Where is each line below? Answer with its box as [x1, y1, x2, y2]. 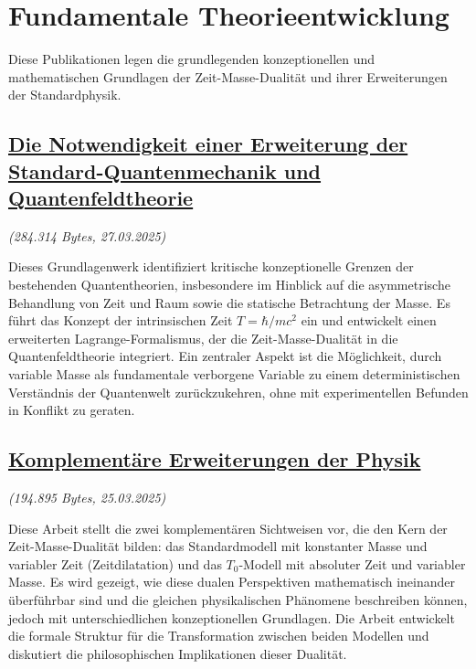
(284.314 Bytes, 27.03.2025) [8, 226, 166, 245]
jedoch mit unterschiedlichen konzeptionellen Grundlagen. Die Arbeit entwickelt [8, 608, 455, 627]
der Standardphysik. [8, 85, 122, 104]
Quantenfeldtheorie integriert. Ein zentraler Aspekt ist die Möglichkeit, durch [8, 346, 442, 366]
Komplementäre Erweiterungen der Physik [8, 445, 421, 473]
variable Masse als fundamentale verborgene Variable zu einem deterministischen [8, 365, 460, 384]
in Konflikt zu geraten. [8, 400, 135, 419]
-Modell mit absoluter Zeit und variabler [238, 554, 466, 573]
